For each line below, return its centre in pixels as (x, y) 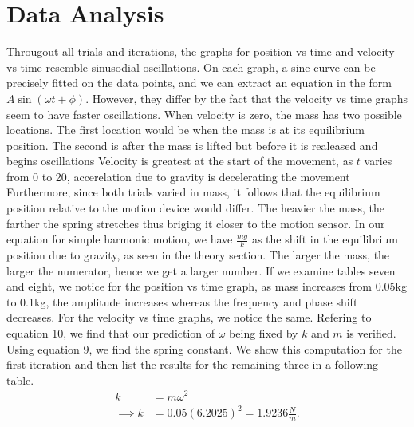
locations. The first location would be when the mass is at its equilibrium (185, 130)
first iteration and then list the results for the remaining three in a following (193, 364)
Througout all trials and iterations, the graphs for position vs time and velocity (201, 51)
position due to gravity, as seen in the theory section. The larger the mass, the (198, 255)
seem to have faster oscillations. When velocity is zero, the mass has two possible (204, 114)
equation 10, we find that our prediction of (111, 333)
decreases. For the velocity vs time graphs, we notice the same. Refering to (189, 317)
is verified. (371, 333)
